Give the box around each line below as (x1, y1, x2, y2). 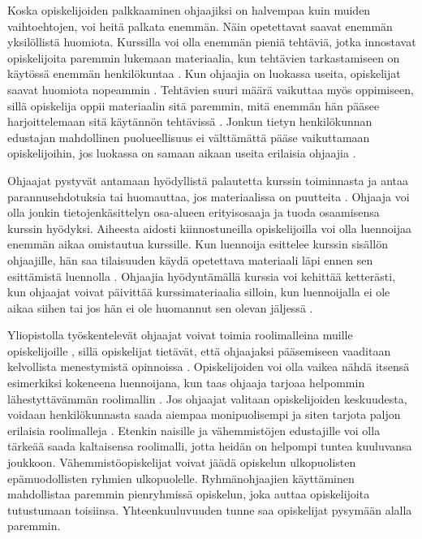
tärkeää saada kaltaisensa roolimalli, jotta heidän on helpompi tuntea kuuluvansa (7, 438, 412, 455)
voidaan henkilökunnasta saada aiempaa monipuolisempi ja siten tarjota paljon (7, 406, 401, 423)
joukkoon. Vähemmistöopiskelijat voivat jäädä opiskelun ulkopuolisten (7, 454, 356, 471)
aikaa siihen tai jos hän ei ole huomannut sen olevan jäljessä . (7, 299, 313, 316)
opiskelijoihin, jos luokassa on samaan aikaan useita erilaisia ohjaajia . (7, 144, 356, 162)
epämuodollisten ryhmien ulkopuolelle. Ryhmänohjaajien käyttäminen (7, 469, 355, 486)
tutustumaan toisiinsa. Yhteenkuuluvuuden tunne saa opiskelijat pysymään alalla (7, 501, 412, 518)
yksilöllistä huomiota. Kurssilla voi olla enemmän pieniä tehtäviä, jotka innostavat (7, 33, 416, 50)
